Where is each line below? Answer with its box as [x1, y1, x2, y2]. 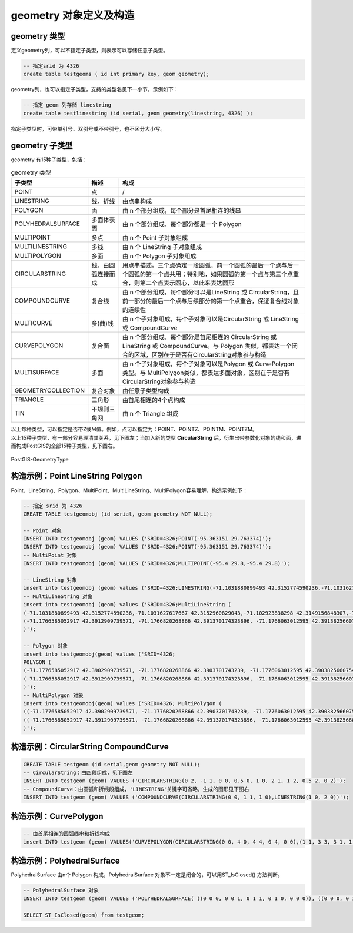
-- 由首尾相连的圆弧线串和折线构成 [23, 830, 110, 837]
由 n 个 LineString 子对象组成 [122, 243, 202, 251]
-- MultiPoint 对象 [23, 552, 78, 559]
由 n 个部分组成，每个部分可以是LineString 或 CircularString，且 [122, 288, 299, 297]
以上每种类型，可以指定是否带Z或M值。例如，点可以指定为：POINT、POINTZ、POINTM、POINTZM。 [11, 426, 258, 433]
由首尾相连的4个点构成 [122, 396, 185, 404]
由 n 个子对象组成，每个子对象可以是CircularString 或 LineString [122, 315, 299, 323]
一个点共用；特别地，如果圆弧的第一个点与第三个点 [151, 270, 294, 278]
